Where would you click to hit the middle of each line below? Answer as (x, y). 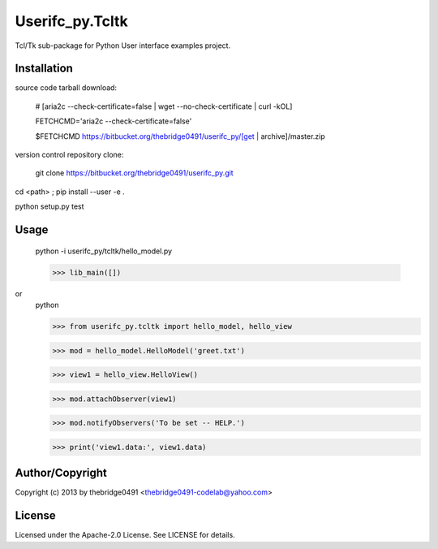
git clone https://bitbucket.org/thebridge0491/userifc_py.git (135, 173)
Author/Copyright (61, 473)
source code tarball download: (66, 88)
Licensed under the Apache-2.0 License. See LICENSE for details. (125, 535)
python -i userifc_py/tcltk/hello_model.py (104, 251)
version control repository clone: (69, 155)
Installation (44, 69)
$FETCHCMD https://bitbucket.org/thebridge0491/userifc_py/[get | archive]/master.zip (180, 136)
